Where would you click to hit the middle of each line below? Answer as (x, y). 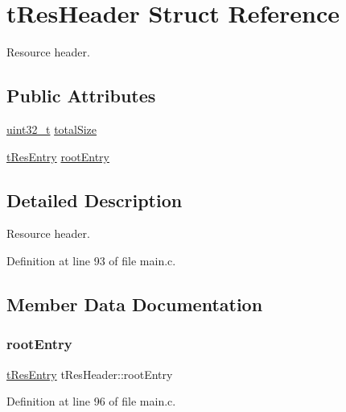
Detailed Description (95, 200)
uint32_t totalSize (52, 129)
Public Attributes (81, 96)
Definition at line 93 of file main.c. (91, 260)
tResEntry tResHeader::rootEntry (90, 374)
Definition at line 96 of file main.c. (91, 401)
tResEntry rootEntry (58, 156)
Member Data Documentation (135, 304)
